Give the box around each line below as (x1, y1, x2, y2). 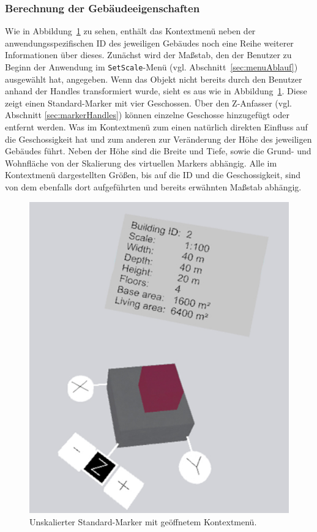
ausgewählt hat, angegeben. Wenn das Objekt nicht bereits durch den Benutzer (5, 72, 302, 85)
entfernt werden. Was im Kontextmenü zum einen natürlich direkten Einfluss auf (5, 121, 308, 133)
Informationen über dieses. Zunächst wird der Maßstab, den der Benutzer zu (5, 48, 292, 61)
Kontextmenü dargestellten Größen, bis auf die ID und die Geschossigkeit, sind (5, 168, 301, 181)
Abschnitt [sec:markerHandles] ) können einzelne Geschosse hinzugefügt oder (5, 108, 289, 121)
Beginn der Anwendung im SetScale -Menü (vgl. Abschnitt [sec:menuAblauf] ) (5, 61, 298, 73)
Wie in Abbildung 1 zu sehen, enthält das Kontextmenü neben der (5, 24, 256, 37)
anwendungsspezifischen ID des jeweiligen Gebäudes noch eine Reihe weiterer (5, 36, 294, 49)
